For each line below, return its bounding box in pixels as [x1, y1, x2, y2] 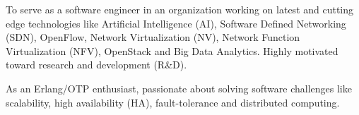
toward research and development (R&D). [6, 57, 187, 72]
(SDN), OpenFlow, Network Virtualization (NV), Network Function [6, 30, 300, 44]
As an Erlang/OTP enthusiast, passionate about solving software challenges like [6, 80, 352, 95]
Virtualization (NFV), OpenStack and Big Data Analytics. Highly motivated [6, 43, 339, 58]
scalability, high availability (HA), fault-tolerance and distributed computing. [6, 95, 340, 109]
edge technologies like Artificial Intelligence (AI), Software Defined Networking [6, 16, 346, 30]
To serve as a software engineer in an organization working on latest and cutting [6, 2, 354, 16]
